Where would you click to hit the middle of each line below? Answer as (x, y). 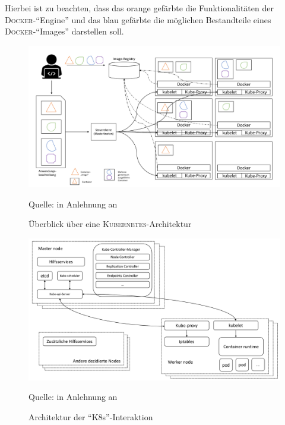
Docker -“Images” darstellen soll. (64, 31)
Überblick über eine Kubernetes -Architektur (110, 224)
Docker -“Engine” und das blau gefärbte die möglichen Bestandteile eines (138, 19)
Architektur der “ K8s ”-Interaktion (91, 416)
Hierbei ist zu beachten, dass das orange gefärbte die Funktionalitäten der (139, 8)
